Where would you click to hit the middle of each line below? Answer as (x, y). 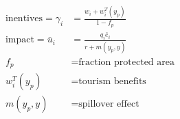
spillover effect (109, 104)
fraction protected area (127, 62)
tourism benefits (112, 82)
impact (20, 40)
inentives (24, 19)
